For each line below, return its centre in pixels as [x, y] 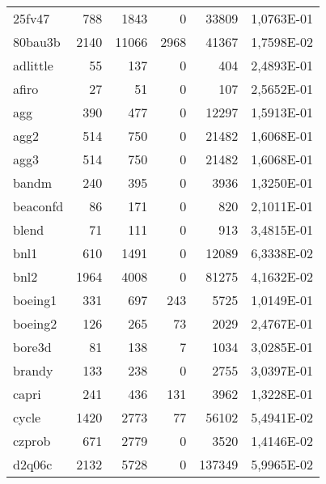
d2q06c [33, 464]
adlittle [33, 65]
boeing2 [35, 323]
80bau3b [37, 42]
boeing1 [35, 300]
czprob [32, 441]
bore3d [32, 347]
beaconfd [38, 206]
